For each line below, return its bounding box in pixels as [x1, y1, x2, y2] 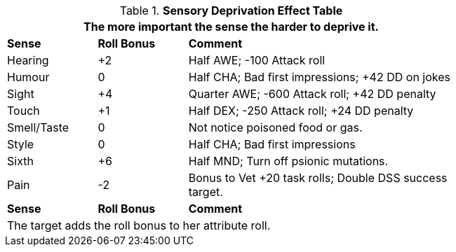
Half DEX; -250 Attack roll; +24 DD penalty [188, 104, 414, 118]
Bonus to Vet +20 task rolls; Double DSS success [188, 171, 448, 185]
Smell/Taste [7, 120, 69, 134]
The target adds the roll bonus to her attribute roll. [7, 218, 271, 232]
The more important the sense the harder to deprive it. [83, 20, 379, 34]
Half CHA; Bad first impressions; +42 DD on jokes [188, 70, 450, 84]
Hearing [7, 53, 49, 67]
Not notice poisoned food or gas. [188, 120, 363, 134]
